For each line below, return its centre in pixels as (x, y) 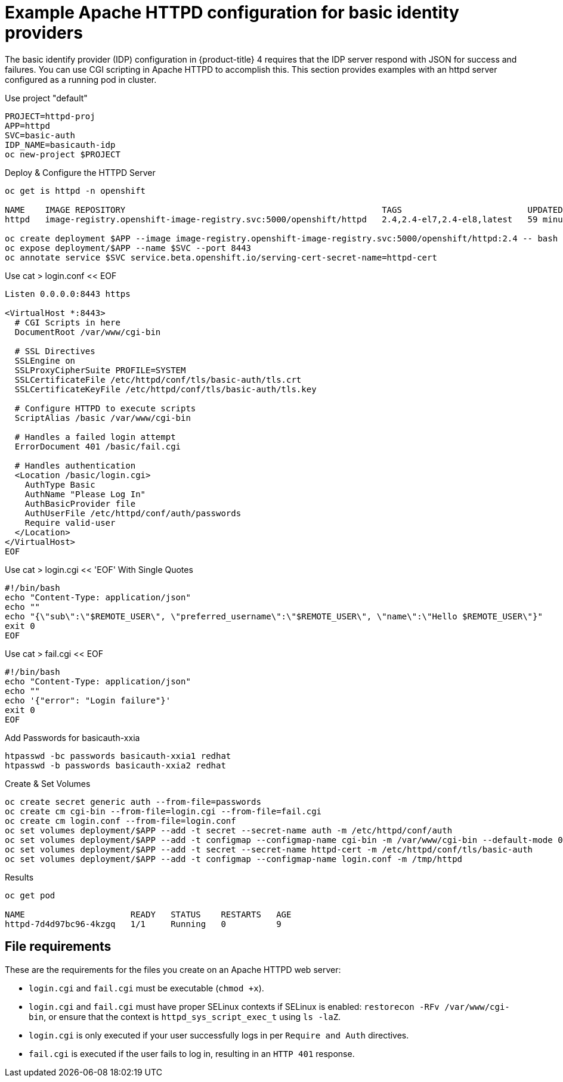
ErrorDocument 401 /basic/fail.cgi (98, 446)
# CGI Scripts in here (67, 322)
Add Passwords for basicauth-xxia (72, 737)
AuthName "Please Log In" (85, 494)
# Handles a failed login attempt (95, 437)
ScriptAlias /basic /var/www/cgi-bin (103, 418)
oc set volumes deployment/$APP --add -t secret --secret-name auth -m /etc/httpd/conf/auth (229, 830)
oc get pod (30, 895)
